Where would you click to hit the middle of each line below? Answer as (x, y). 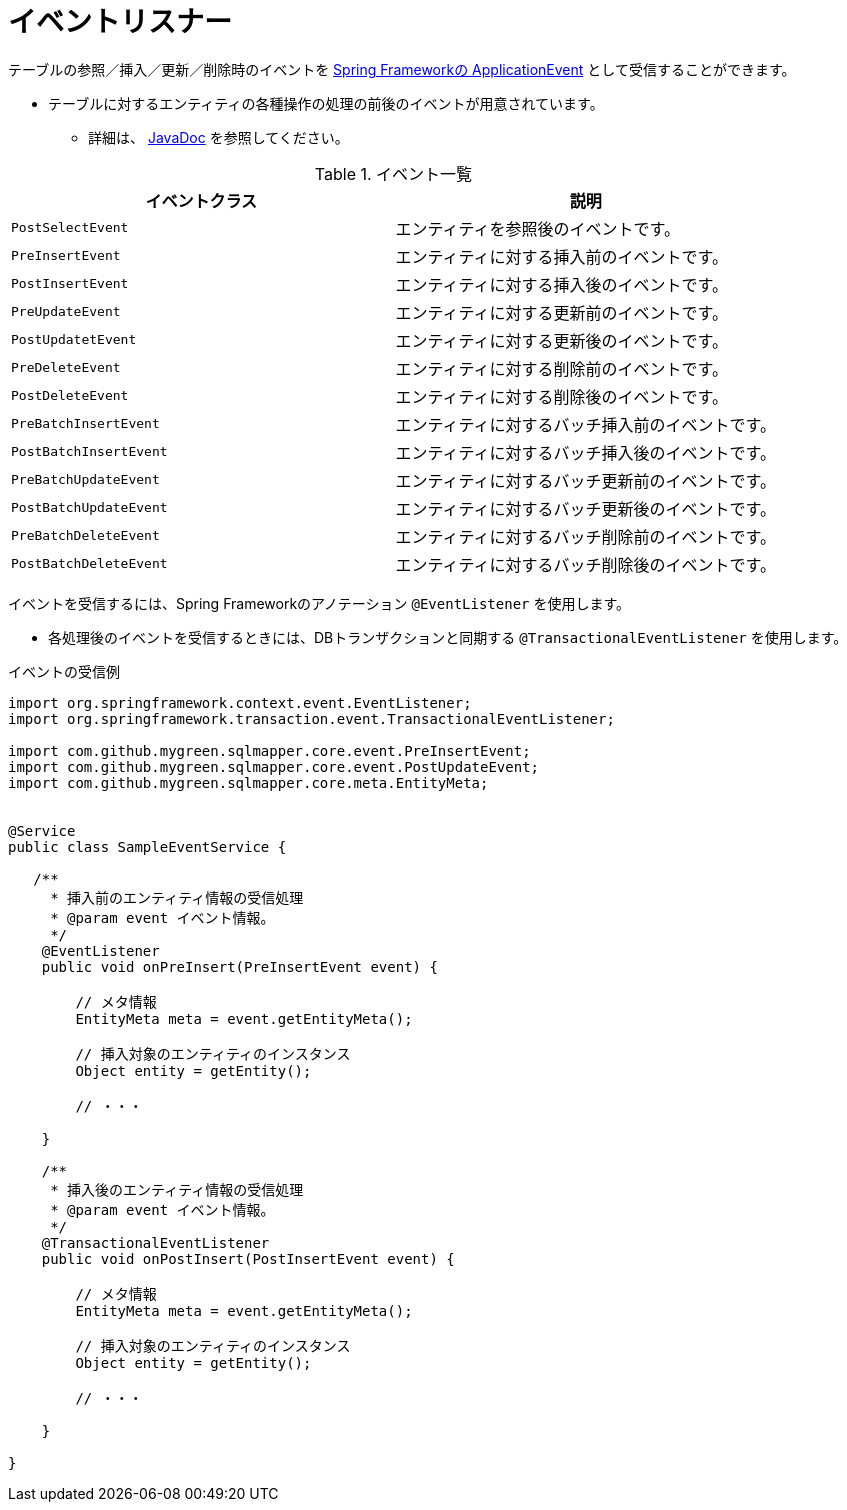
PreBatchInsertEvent (85, 424)
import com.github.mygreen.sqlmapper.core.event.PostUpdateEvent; (274, 766)
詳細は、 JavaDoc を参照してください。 (218, 137)
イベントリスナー (120, 22)
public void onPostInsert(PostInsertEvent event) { (248, 1258)
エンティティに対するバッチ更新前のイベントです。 (585, 480)
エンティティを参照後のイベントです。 (537, 228)
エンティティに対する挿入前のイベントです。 (561, 256)
